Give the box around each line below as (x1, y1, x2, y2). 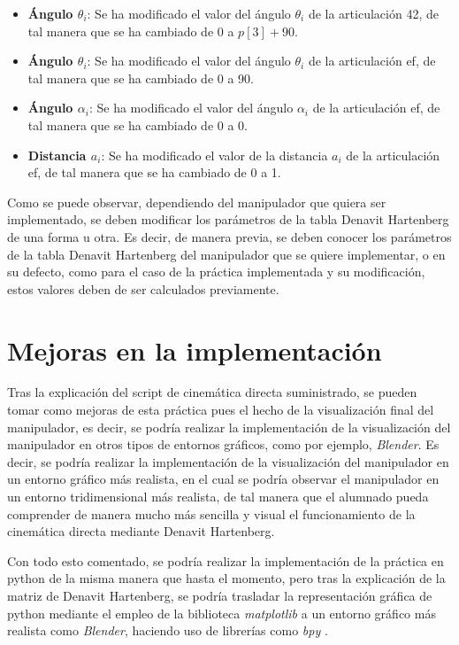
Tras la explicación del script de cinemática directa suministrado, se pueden (7, 383, 417, 401)
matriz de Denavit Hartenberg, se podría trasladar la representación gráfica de (7, 586, 432, 604)
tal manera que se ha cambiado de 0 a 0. (27, 115, 248, 134)
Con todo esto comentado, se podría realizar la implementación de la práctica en (7, 551, 444, 570)
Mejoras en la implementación (7, 331, 382, 368)
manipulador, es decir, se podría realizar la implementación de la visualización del (7, 417, 451, 436)
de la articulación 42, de (308, 4, 439, 22)
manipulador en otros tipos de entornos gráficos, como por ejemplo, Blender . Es (7, 435, 440, 454)
